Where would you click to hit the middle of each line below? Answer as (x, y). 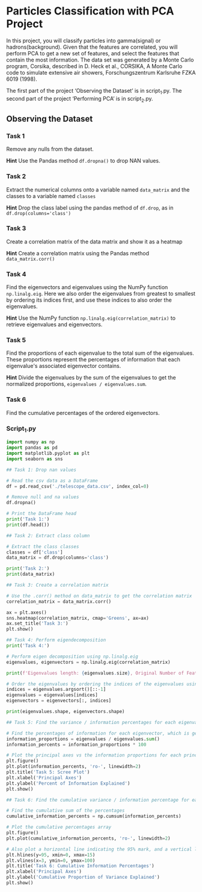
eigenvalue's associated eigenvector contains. (64, 366)
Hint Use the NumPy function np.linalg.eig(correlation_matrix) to (91, 318)
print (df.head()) (28, 525)
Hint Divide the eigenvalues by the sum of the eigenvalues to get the (91, 378)
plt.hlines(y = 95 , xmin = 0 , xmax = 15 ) (51, 855)
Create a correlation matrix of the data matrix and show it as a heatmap (94, 242)
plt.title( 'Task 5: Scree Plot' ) (48, 772)
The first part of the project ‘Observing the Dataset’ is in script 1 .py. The (94, 91)
